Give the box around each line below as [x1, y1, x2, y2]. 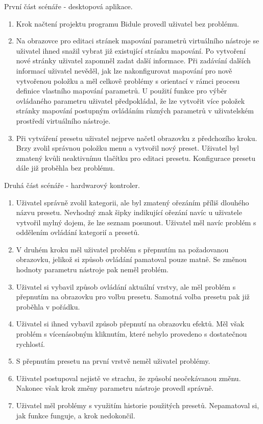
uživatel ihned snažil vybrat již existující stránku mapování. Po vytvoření [16, 45, 246, 56]
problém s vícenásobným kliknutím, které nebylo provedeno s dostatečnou [16, 328, 247, 339]
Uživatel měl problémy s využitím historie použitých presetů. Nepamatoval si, [16, 400, 259, 410]
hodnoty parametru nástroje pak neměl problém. [16, 264, 169, 275]
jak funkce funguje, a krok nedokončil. [16, 410, 135, 420]
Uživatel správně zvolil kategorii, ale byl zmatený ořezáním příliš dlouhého [16, 197, 249, 207]
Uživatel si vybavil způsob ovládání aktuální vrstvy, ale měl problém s [16, 281, 236, 292]
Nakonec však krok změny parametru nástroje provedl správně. [16, 383, 214, 393]
